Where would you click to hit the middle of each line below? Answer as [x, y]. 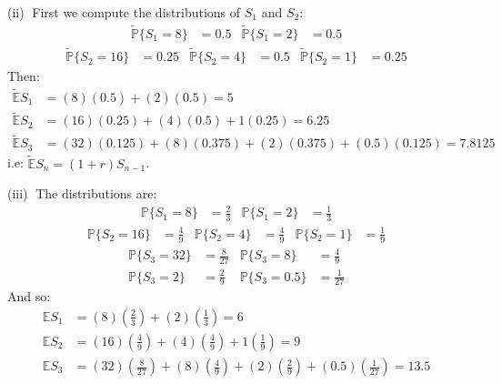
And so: [29, 296]
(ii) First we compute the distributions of [124, 12]
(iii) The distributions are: [82, 193]
